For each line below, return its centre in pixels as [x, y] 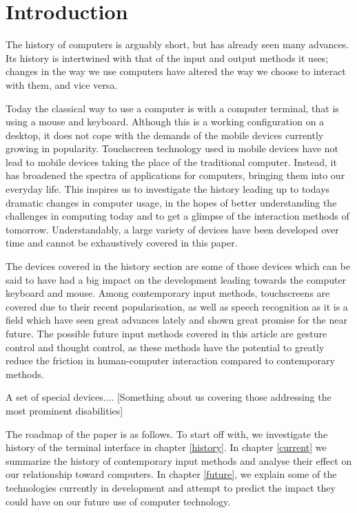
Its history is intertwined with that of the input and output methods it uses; [167, 57]
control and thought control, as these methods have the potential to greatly [165, 347]
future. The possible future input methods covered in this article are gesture [166, 333]
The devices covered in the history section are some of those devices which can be [178, 266]
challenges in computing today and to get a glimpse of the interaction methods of [177, 216]
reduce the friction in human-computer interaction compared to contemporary [170, 360]
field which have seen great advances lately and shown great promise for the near [176, 320]
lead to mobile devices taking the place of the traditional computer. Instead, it [171, 161]
